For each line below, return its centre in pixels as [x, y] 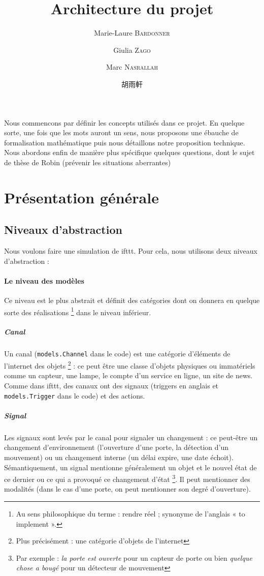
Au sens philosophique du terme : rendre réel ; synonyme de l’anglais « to [130, 513]
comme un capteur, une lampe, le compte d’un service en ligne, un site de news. [128, 375]
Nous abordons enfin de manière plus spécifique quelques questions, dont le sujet [129, 152]
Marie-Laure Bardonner [132, 33]
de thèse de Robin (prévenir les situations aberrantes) [88, 162]
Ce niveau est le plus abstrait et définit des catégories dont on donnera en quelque [132, 300]
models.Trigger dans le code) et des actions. [75, 395]
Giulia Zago [132, 50]
